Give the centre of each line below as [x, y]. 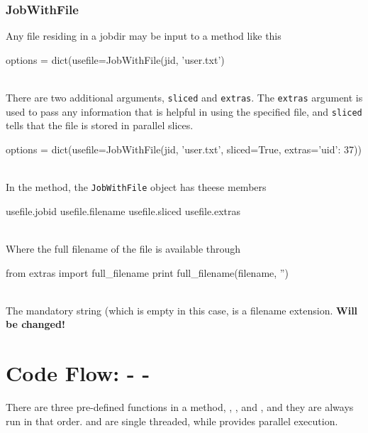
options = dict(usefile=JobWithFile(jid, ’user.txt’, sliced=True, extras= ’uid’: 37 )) [184, 149]
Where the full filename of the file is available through [123, 248]
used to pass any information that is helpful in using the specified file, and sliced [184, 111]
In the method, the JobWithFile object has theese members [136, 187]
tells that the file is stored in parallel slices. [100, 125]
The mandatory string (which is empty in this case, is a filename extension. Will [182, 310]
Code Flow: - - [78, 373]
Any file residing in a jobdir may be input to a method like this [144, 36]
